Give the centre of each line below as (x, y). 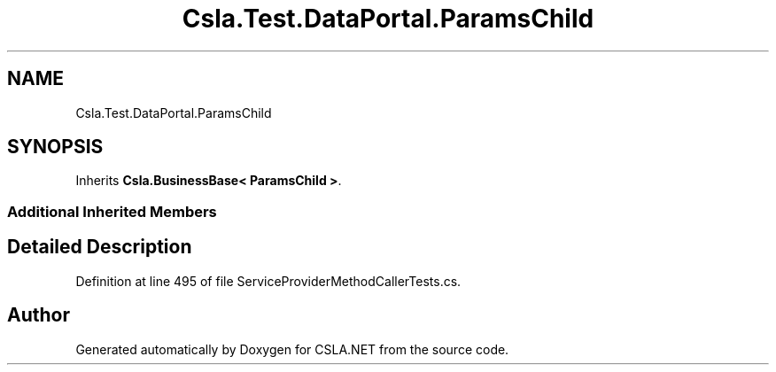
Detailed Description (100, 247)
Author (39, 315)
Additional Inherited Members (112, 211)
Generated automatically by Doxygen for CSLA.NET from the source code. (292, 349)
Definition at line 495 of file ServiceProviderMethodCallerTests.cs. (268, 281)
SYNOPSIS (55, 147)
